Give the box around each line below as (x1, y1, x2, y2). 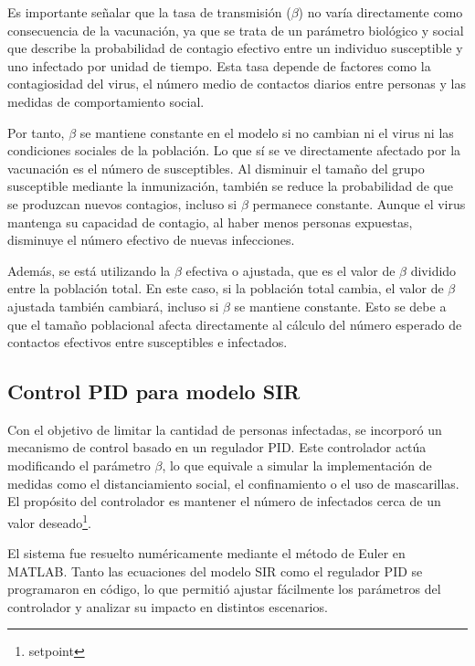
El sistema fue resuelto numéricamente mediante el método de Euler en (7, 544, 406, 563)
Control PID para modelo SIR (7, 377, 301, 406)
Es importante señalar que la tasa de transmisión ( (7, 3, 291, 21)
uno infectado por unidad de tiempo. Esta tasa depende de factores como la (7, 56, 431, 75)
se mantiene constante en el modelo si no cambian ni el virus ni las (79, 122, 454, 142)
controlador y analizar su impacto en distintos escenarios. (7, 597, 328, 616)
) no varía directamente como (298, 3, 463, 21)
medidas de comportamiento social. (7, 91, 205, 111)
